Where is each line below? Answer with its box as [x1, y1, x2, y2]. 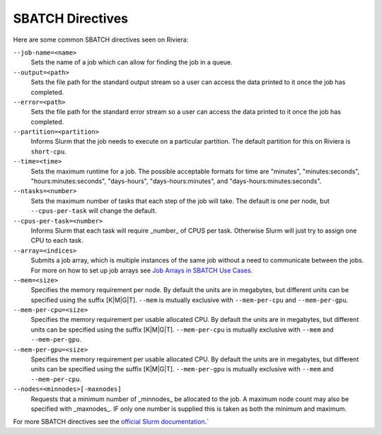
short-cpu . [30, 147, 66, 156]
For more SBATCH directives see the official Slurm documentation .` [13, 417, 209, 426]
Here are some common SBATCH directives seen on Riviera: [13, 35, 189, 44]
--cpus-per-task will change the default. [30, 207, 157, 215]
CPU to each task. [30, 236, 84, 245]
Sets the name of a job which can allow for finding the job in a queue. [30, 58, 233, 66]
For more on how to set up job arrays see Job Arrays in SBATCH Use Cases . [30, 266, 253, 274]
